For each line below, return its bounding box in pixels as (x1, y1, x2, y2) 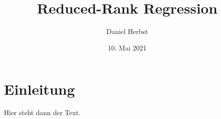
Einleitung (4, 79, 75, 99)
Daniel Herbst (106, 26, 148, 36)
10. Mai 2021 (108, 42, 147, 52)
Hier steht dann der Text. (4, 107, 81, 118)
